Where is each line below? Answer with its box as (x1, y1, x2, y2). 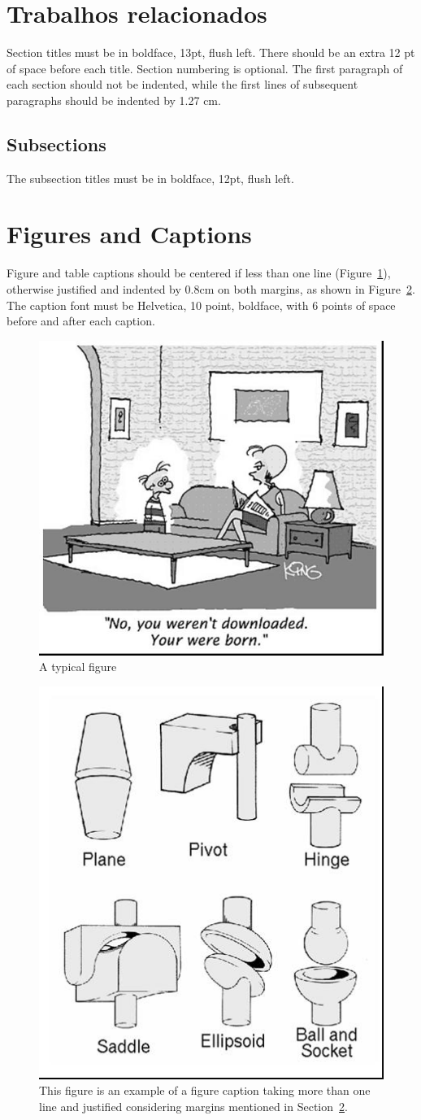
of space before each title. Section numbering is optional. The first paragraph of (7, 59, 403, 76)
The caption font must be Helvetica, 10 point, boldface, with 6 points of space (7, 296, 396, 313)
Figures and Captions (7, 217, 252, 251)
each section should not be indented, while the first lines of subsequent (7, 76, 358, 93)
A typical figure (39, 658, 117, 675)
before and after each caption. (7, 312, 155, 329)
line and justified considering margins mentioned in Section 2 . (39, 1097, 348, 1114)
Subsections (7, 131, 106, 156)
